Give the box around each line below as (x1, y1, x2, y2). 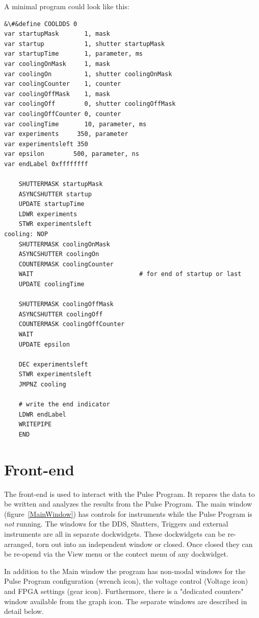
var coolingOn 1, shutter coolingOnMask (4, 70, 172, 78)
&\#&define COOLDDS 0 (4, 20, 77, 28)
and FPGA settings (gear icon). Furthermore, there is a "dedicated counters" (4, 586, 244, 596)
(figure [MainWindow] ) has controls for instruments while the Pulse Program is (4, 508, 252, 519)
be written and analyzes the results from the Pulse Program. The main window (4, 498, 252, 509)
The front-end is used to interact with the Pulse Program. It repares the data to (4, 488, 255, 499)
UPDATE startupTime (18, 200, 85, 208)
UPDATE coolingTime (18, 281, 85, 288)
